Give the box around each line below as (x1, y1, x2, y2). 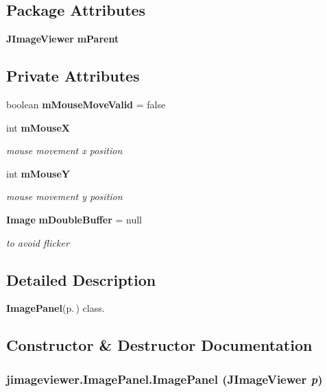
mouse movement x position (6, 143, 123, 158)
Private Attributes (6, 65, 140, 86)
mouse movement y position (6, 189, 123, 204)
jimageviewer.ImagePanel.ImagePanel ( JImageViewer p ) (6, 370, 323, 387)
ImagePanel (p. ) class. (6, 301, 105, 315)
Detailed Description (6, 269, 156, 290)
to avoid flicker (6, 235, 69, 249)
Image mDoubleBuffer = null (6, 212, 142, 226)
